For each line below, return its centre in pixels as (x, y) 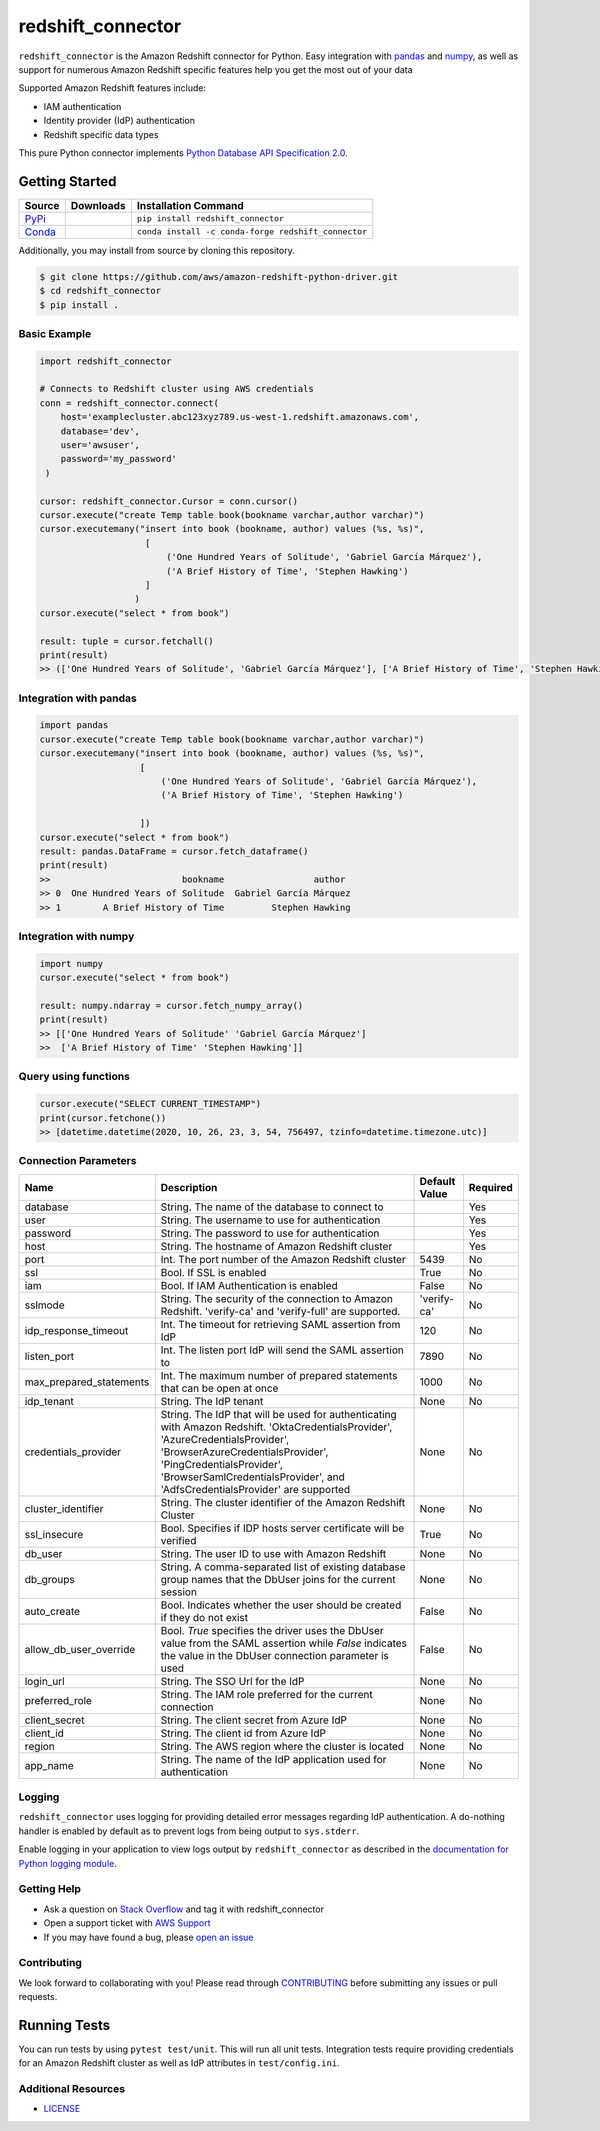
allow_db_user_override (80, 1649)
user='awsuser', (100, 445)
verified (178, 1540)
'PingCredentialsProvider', (222, 1464)
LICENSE (62, 2109)
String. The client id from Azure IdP (243, 1733)
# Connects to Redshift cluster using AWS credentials (176, 389)
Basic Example (55, 333)
